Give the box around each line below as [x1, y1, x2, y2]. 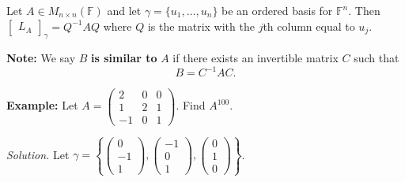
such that [354, 50, 399, 66]
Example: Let [6, 97, 78, 113]
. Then [348, 2, 380, 18]
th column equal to [263, 17, 355, 34]
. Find [176, 97, 206, 113]
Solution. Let [6, 146, 70, 162]
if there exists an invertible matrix [172, 50, 339, 66]
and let [107, 2, 142, 18]
